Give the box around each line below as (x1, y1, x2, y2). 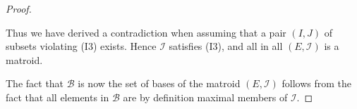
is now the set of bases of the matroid (78, 76, 241, 91)
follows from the (282, 76, 352, 91)
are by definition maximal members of (123, 89, 288, 104)
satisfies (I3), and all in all (169, 39, 283, 53)
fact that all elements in (6, 89, 109, 104)
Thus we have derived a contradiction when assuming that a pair (6, 25, 286, 39)
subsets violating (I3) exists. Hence (6, 39, 157, 53)
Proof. (6, 1, 32, 15)
